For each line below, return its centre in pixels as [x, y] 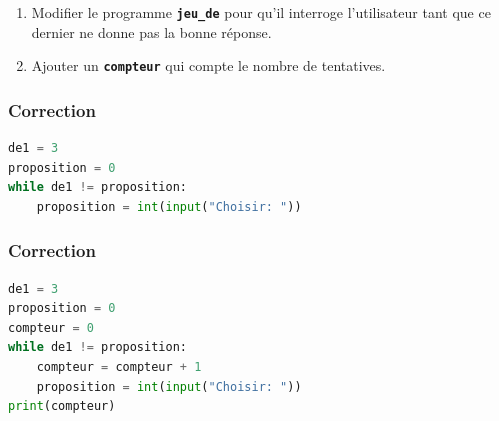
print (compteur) [62, 406]
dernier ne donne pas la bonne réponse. [151, 31]
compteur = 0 [51, 327]
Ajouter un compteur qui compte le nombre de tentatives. [208, 65]
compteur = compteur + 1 [119, 367]
